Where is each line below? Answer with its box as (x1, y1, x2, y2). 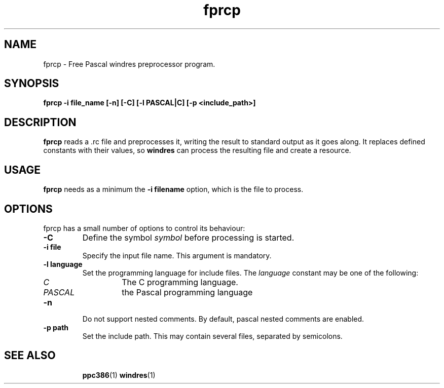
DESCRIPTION (4, 115, 77, 129)
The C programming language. (122, 277, 238, 287)
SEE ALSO (4, 349, 56, 362)
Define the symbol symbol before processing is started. (82, 232, 294, 243)
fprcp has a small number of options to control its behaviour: (43, 223, 245, 232)
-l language (43, 259, 83, 268)
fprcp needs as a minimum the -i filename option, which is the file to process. (43, 185, 304, 194)
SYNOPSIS (4, 77, 59, 90)
